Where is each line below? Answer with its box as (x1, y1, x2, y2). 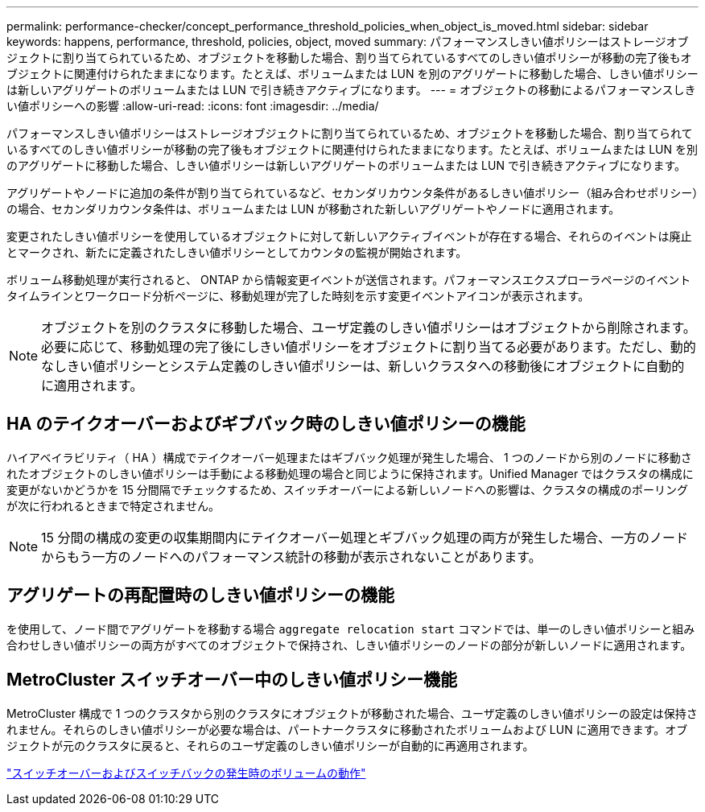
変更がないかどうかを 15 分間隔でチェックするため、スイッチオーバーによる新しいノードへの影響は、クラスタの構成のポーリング (6, 482, 689, 497)
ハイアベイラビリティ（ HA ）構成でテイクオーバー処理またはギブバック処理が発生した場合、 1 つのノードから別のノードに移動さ (6, 450, 692, 464)
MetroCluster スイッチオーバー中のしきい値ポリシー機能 (6, 670, 458, 690)
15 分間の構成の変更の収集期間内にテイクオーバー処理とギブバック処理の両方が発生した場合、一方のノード (41, 529, 689, 546)
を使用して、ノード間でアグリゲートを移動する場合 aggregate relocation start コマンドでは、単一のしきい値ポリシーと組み (6, 621, 695, 636)
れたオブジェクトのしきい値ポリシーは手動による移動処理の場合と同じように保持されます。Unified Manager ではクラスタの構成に (6, 466, 694, 480)
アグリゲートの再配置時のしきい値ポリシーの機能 (6, 585, 394, 606)
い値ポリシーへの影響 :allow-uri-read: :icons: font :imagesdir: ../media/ (6, 99, 379, 113)
